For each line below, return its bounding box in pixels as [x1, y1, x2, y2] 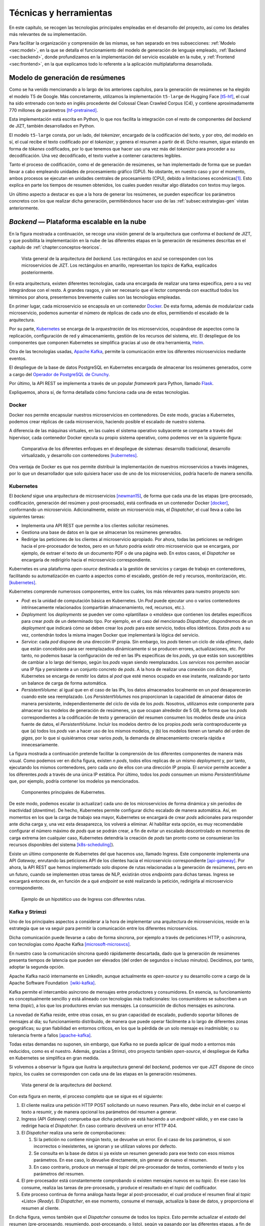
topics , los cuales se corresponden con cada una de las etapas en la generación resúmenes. [9, 1071, 197, 1076]
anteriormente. [9, 205, 39, 211]
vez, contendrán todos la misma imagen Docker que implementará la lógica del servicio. [21, 632, 200, 638]
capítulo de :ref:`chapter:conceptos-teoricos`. [9, 244, 102, 250]
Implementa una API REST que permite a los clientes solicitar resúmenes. [21, 522, 169, 528]
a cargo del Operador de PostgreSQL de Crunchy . [9, 371, 110, 377]
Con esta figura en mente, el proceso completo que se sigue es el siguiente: [9, 1093, 163, 1099]
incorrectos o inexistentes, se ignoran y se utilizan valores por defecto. [33, 1143, 177, 1149]
